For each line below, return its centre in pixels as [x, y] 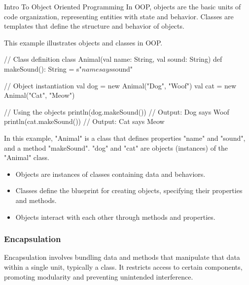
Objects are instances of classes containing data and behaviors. [110, 174]
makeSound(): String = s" [43, 68]
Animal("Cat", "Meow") [39, 95]
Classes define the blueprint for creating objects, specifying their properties [129, 190]
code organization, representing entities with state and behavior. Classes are [119, 16]
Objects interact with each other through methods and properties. [115, 217]
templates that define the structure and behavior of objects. [94, 26]
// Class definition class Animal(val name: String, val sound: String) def [113, 59]
